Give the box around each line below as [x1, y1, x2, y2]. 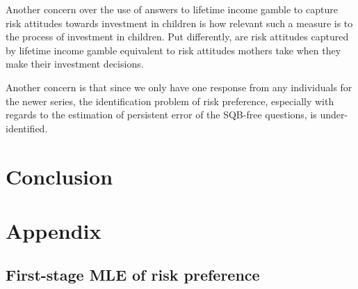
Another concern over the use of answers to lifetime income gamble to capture [6, 2, 338, 16]
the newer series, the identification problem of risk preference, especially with [6, 93, 334, 108]
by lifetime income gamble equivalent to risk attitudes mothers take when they [6, 42, 341, 57]
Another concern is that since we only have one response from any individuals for [6, 79, 352, 94]
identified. [6, 120, 48, 135]
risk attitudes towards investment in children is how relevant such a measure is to [6, 15, 353, 30]
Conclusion [6, 162, 113, 190]
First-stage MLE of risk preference [6, 264, 260, 286]
